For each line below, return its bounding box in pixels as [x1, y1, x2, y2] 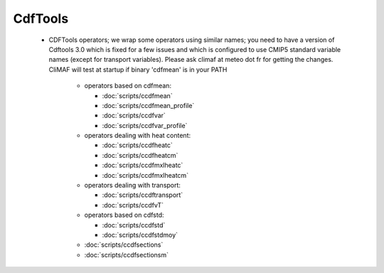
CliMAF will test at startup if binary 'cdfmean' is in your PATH [48, 65, 228, 74]
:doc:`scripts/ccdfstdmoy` [102, 230, 178, 239]
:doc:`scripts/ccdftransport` [102, 191, 183, 199]
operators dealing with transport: [84, 181, 181, 190]
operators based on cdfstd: [84, 210, 164, 220]
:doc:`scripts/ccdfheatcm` [102, 151, 178, 159]
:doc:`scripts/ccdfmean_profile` [102, 101, 195, 109]
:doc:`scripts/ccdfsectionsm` [84, 250, 169, 259]
